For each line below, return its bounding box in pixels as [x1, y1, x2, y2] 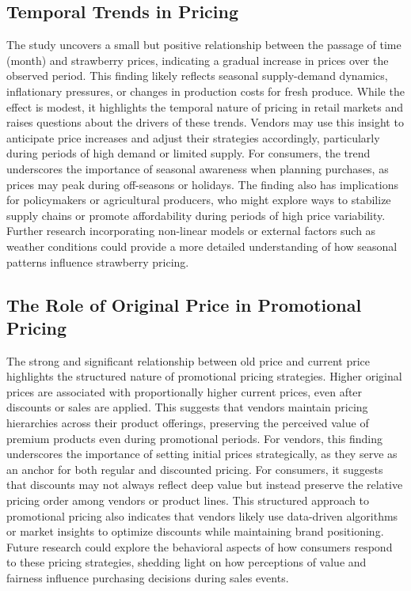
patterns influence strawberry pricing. [6, 253, 189, 270]
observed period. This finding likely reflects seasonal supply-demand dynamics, [6, 67, 388, 84]
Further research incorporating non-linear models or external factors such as [6, 222, 376, 239]
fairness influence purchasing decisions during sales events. [6, 570, 289, 586]
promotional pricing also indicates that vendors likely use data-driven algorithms [6, 507, 398, 524]
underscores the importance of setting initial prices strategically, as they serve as [6, 445, 398, 462]
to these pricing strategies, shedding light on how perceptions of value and [6, 554, 367, 570]
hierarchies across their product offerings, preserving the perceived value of [6, 415, 369, 431]
